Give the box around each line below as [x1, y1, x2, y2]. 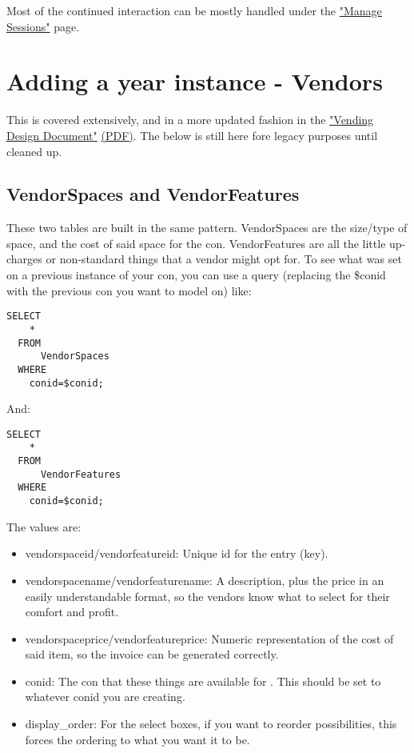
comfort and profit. [25, 603, 119, 620]
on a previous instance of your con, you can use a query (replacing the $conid [6, 266, 386, 283]
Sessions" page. [6, 18, 80, 34]
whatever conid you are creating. [25, 688, 185, 705]
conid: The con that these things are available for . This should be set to [25, 672, 381, 689]
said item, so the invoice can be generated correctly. [25, 646, 279, 663]
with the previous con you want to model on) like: [6, 282, 252, 298]
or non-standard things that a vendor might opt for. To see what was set [46, 250, 402, 267]
